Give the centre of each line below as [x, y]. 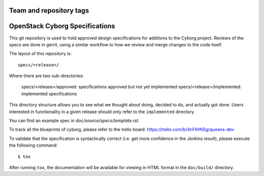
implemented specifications [49, 94]
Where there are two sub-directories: [46, 76]
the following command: [33, 145]
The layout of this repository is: [40, 54]
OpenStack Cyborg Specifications [62, 26]
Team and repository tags [49, 10]
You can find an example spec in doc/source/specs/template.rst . [74, 121]
